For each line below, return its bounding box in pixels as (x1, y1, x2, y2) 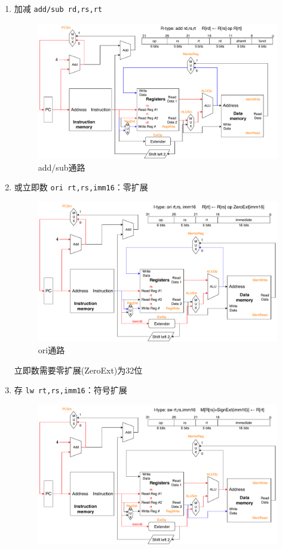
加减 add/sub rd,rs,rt (14, 2, 103, 14)
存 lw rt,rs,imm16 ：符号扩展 (14, 384, 127, 396)
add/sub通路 (38, 161, 85, 173)
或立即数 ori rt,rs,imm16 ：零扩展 (14, 181, 148, 193)
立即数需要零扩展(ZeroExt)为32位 (14, 363, 143, 376)
